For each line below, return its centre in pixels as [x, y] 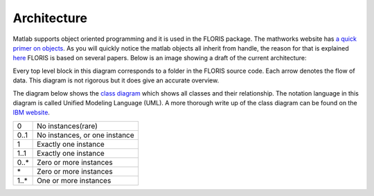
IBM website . [31, 113]
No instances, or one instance [86, 135]
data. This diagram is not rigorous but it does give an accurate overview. [116, 80]
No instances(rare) [68, 126]
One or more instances [74, 180]
